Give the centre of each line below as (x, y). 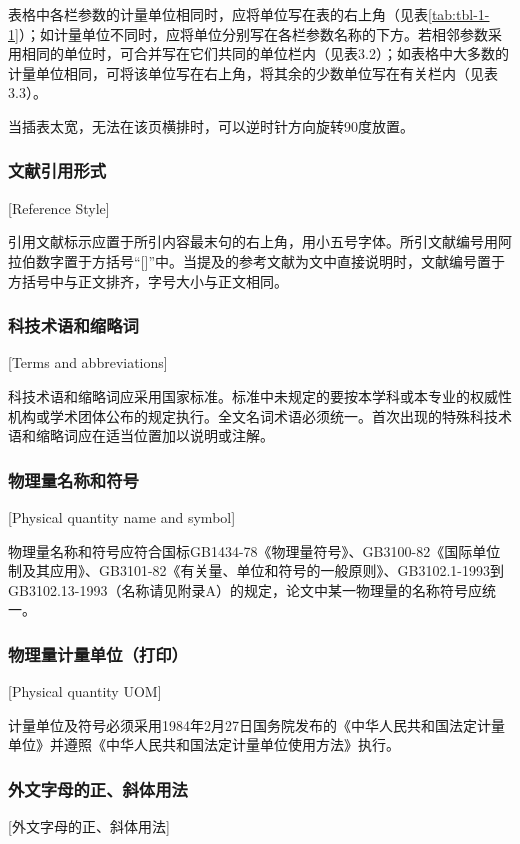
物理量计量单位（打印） (98, 653)
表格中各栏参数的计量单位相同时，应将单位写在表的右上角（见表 (218, 14)
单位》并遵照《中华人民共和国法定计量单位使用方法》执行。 (204, 744)
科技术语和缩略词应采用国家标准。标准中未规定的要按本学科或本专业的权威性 (260, 395)
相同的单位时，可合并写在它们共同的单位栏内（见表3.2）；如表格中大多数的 (265, 53)
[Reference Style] (59, 207)
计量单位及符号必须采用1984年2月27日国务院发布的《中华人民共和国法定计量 (256, 724)
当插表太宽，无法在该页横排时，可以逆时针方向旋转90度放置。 (211, 125)
